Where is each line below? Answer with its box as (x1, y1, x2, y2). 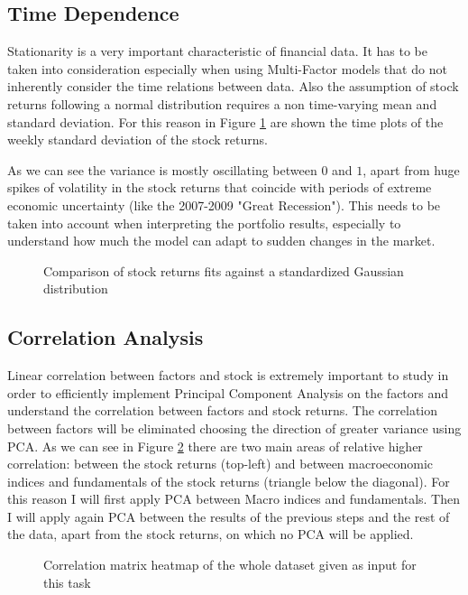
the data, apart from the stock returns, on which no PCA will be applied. (7, 525, 414, 544)
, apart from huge (362, 160, 460, 179)
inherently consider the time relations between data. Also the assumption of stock (7, 77, 459, 96)
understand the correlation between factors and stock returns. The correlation (7, 401, 438, 420)
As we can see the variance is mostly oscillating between (7, 160, 317, 179)
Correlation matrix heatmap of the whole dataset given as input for (43, 555, 417, 574)
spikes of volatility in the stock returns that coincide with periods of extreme (7, 178, 432, 197)
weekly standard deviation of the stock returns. (7, 130, 268, 149)
